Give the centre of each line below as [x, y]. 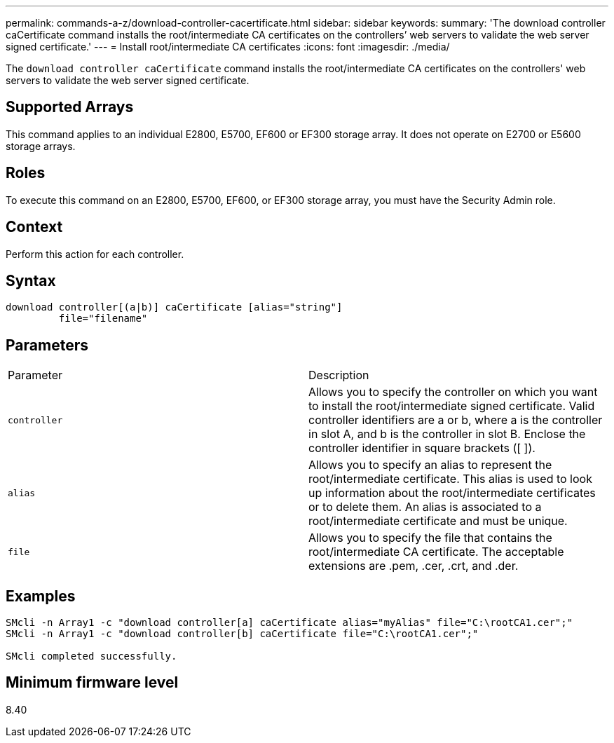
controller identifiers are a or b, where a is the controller [456, 420]
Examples [41, 596]
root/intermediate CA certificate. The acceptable [436, 552]
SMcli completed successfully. [91, 656]
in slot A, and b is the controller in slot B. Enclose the [447, 434]
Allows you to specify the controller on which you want [453, 392]
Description [339, 375]
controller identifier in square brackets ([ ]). [422, 448]
